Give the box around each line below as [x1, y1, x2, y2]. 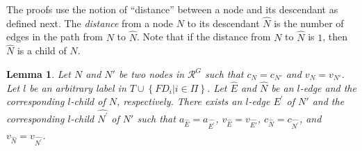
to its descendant [187, 15, 260, 30]
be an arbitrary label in [29, 80, 126, 95]
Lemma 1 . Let [6, 67, 71, 81]
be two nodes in [118, 67, 185, 81]
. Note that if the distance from [136, 29, 271, 44]
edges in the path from [6, 29, 103, 44]
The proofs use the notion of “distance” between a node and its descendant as [6, 2, 338, 16]
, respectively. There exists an [116, 94, 242, 109]
